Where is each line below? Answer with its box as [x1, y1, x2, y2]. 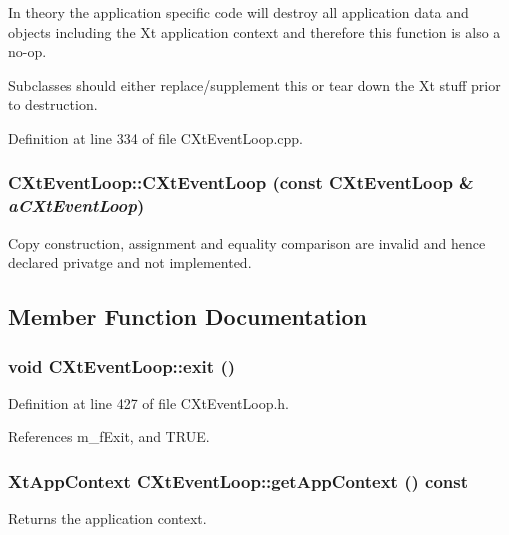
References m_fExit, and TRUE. [8, 426, 210, 447]
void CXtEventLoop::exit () [8, 353, 236, 378]
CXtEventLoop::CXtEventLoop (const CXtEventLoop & [8, 170, 474, 195]
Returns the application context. [8, 508, 207, 529]
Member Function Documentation [8, 301, 368, 332]
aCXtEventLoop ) [8, 193, 145, 218]
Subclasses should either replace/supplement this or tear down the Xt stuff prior [8, 74, 501, 95]
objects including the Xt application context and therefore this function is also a [8, 21, 501, 42]
